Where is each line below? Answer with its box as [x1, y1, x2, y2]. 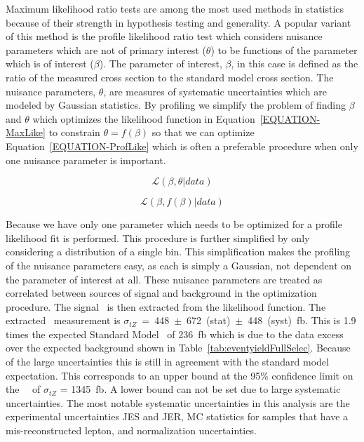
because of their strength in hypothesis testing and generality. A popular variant [6, 15, 351, 29]
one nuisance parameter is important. [6, 152, 166, 167]
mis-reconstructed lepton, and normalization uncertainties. [6, 423, 257, 438]
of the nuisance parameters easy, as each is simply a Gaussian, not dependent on [6, 257, 352, 272]
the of [6, 382, 41, 396]
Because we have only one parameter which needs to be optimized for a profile [6, 217, 342, 232]
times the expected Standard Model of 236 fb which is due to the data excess [6, 326, 344, 341]
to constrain [48, 125, 100, 140]
